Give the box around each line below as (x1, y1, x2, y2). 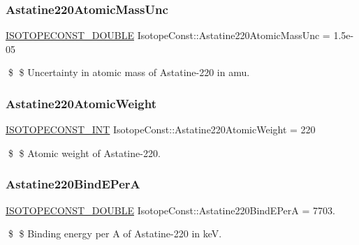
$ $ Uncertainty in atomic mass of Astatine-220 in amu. (8, 65, 250, 80)
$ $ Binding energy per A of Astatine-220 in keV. (8, 226, 222, 241)
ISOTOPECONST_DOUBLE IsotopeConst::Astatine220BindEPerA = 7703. (6, 202, 335, 217)
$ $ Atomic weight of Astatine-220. (8, 145, 161, 160)
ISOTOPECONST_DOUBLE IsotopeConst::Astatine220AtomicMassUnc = (6, 28, 330, 43)
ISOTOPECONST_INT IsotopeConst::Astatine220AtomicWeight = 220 (6, 122, 316, 137)
